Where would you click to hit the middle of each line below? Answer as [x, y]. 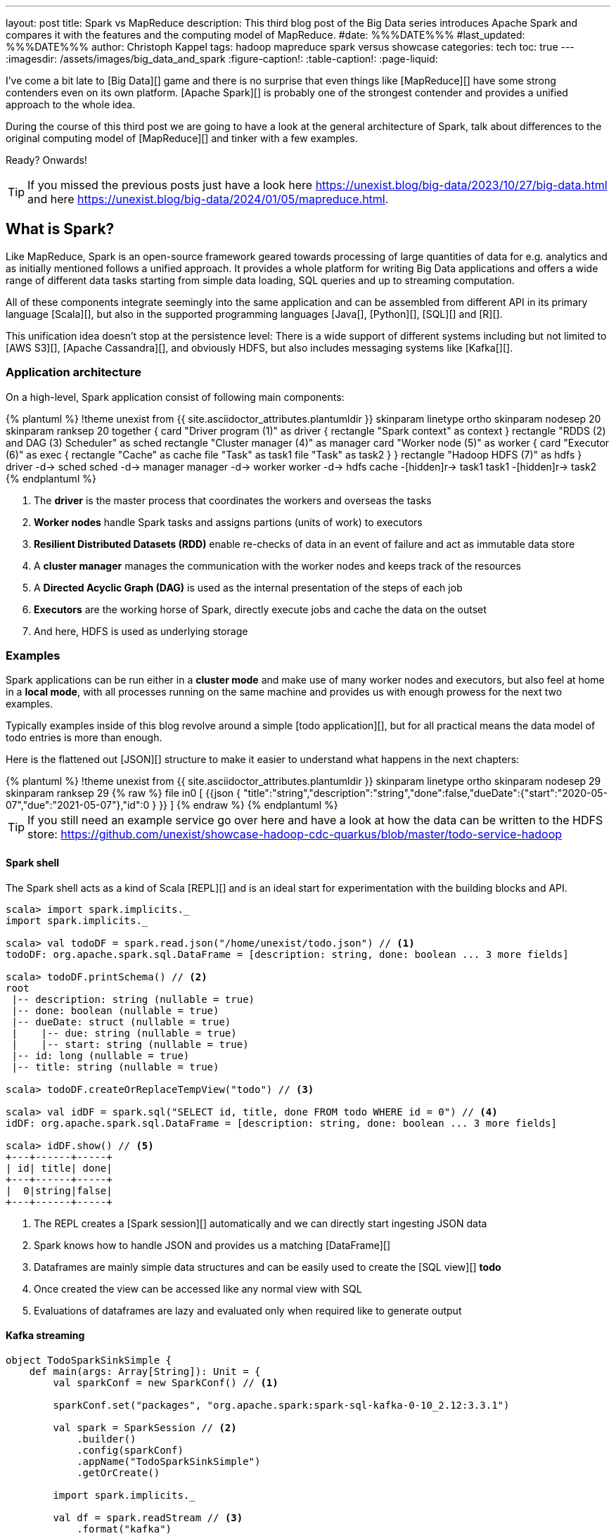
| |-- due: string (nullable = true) [124, 1033]
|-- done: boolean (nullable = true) [115, 1010]
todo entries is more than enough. [84, 738]
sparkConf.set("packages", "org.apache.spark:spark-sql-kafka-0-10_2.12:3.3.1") [281, 1405]
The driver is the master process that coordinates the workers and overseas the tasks [233, 500]
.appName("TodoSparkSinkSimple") [169, 1461]
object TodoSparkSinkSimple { [89, 1360]
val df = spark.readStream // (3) [148, 1517]
